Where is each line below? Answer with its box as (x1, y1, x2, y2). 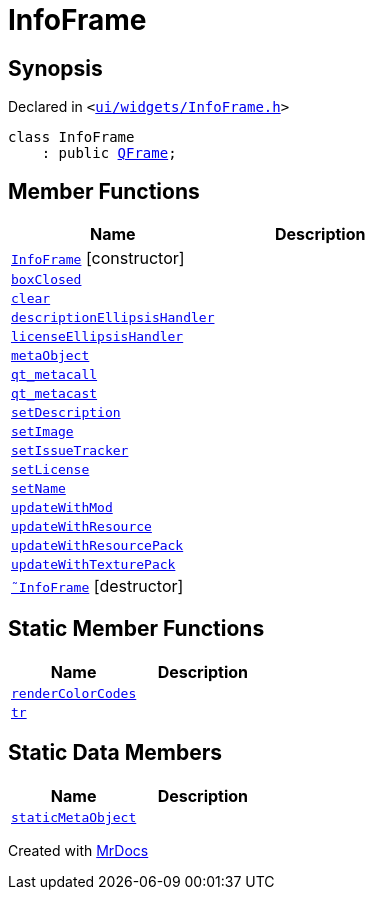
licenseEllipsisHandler (11, 329, 184, 345)
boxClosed (11, 272, 82, 288)
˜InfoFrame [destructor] (11, 576, 184, 597)
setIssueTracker (11, 443, 129, 459)
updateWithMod (11, 500, 113, 516)
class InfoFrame (8, 129, 135, 146)
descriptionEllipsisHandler (11, 310, 215, 326)
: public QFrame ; (41, 145, 177, 162)
